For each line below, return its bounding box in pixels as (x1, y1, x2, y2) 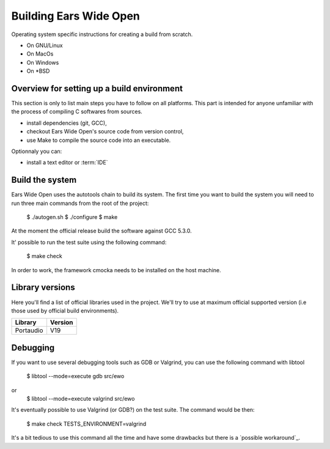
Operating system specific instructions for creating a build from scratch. (11, 31, 193, 38)
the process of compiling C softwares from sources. (11, 108, 143, 116)
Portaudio (15, 326, 43, 335)
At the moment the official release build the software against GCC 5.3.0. (11, 227, 192, 235)
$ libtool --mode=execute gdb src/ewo (26, 373, 125, 380)
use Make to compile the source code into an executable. (26, 136, 171, 144)
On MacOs (26, 50, 54, 58)
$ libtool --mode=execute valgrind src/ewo (26, 395, 135, 402)
